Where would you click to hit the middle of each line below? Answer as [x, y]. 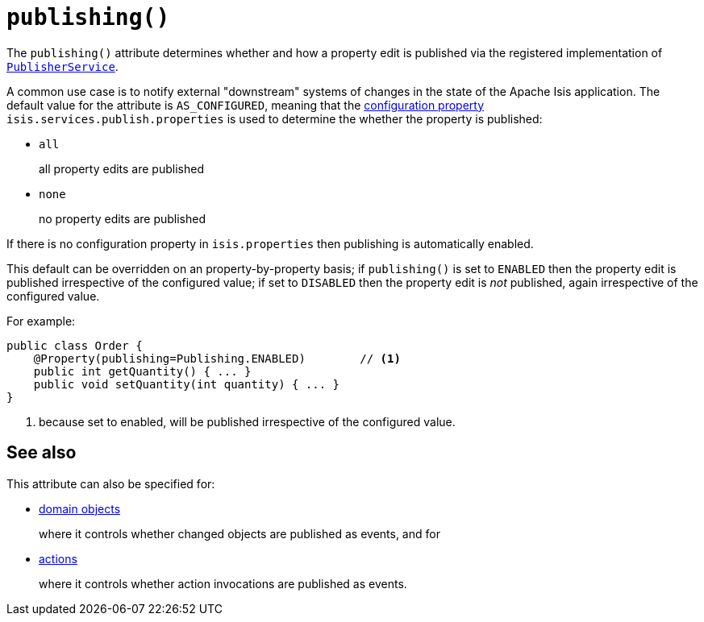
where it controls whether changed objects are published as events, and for [240, 533]
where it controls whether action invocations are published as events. [223, 583]
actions [58, 558]
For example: [41, 321]
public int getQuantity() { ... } [142, 371]
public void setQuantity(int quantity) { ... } [187, 384]
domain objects [80, 508]
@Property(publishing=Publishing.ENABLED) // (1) [217, 358]
